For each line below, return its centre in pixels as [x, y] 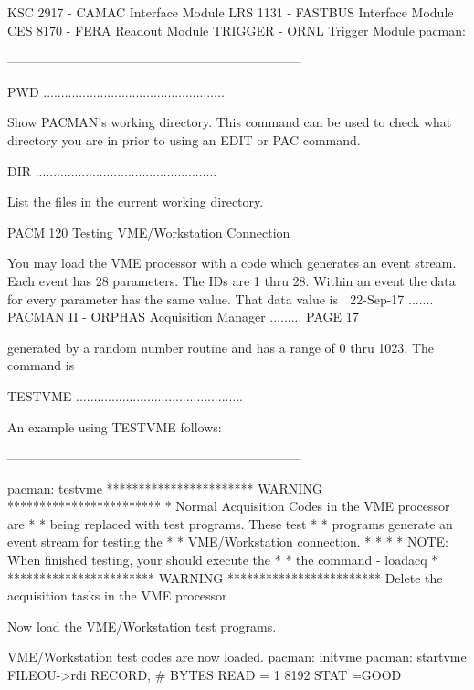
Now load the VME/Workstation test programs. [142, 626]
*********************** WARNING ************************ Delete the [225, 577]
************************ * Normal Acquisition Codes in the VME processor [229, 506]
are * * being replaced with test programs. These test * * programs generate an [230, 523]
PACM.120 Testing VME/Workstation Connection [149, 232]
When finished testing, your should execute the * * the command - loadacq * [223, 560]
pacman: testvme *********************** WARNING [165, 488]
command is [41, 365]
